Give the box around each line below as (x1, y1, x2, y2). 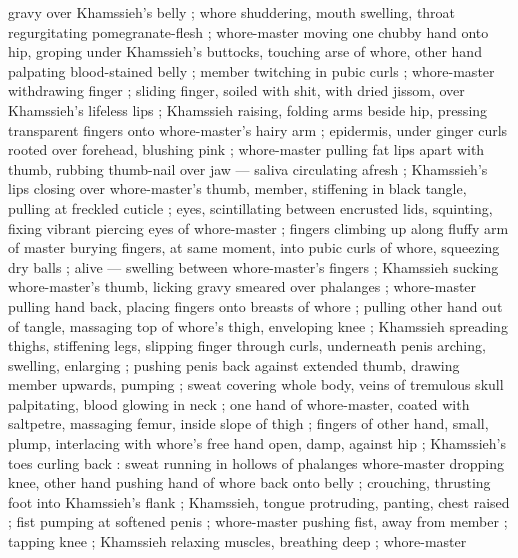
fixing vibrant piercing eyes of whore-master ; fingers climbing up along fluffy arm (8, 217, 509, 238)
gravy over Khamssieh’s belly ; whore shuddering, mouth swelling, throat (8, 2, 456, 22)
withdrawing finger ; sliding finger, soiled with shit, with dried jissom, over (8, 80, 465, 101)
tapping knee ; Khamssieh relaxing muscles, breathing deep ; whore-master (8, 531, 467, 552)
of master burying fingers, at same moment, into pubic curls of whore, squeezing (8, 237, 500, 258)
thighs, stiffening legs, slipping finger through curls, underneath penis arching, (8, 335, 486, 356)
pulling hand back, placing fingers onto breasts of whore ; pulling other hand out (8, 295, 503, 316)
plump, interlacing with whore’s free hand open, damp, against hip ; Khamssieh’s (8, 433, 506, 454)
